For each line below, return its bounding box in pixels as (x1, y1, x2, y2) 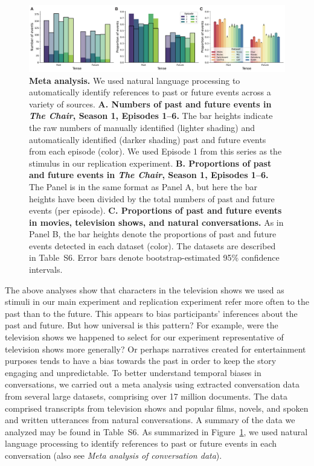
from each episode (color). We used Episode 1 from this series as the (29, 145, 282, 158)
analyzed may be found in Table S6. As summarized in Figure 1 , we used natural (5, 425, 308, 438)
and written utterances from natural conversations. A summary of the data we (5, 413, 295, 426)
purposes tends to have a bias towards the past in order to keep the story (5, 354, 277, 367)
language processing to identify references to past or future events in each (5, 437, 277, 450)
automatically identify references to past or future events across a (29, 86, 271, 98)
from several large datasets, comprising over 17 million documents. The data (5, 390, 287, 402)
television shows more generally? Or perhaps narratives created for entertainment (5, 342, 306, 355)
